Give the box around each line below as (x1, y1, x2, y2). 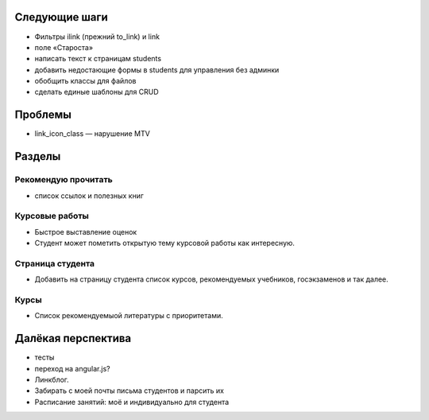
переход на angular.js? (34, 364, 110, 373)
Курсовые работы (14, 211, 89, 222)
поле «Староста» (34, 42, 94, 52)
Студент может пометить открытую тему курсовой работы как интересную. (34, 239, 296, 248)
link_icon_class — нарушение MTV (34, 129, 150, 138)
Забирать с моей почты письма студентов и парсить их (34, 386, 224, 395)
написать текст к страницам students (34, 54, 162, 64)
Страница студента (14, 258, 95, 269)
